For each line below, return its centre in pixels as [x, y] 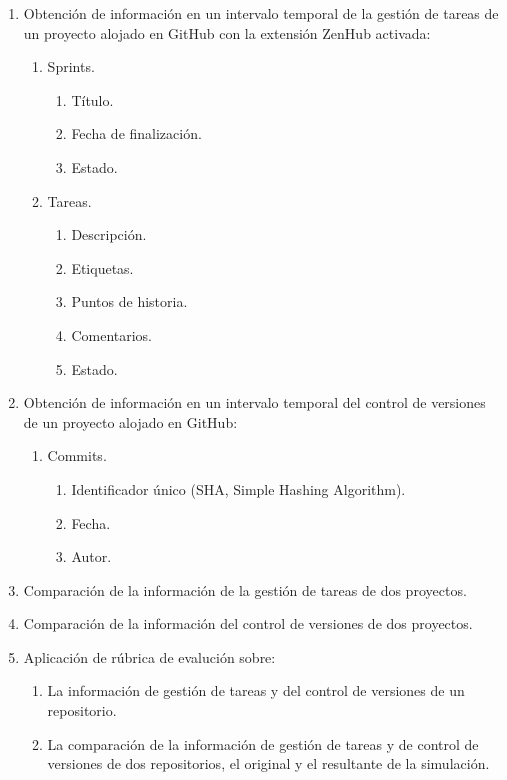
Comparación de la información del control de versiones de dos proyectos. [248, 623]
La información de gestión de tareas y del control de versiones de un [256, 690]
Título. [92, 99]
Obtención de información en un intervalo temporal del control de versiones [254, 402]
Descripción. [109, 234]
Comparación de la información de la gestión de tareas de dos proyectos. [245, 589]
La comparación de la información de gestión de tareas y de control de [263, 743]
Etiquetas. [102, 267]
